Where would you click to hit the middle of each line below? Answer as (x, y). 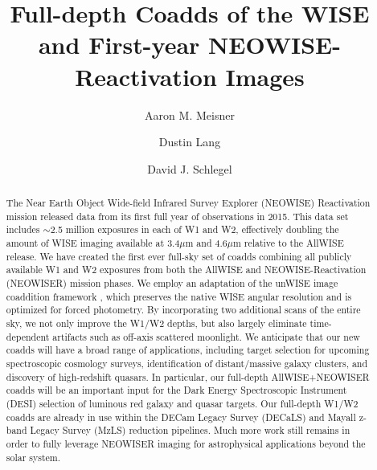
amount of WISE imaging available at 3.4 (93, 243)
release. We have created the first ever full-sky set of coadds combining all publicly (179, 256)
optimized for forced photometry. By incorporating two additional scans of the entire (183, 310)
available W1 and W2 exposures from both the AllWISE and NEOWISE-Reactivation (186, 270)
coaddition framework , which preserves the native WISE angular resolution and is (179, 296)
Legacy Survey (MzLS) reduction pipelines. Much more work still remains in (190, 430)
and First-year (119, 45)
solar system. (33, 457)
